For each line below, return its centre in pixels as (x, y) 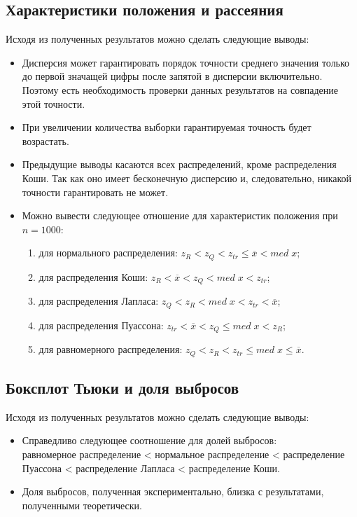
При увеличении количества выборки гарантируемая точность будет (167, 127)
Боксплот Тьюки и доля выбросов (122, 387)
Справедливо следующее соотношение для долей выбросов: (149, 440)
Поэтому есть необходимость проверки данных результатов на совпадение (180, 89)
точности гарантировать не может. (95, 192)
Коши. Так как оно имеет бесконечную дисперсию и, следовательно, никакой (187, 178)
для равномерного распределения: (111, 349)
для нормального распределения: (108, 253)
